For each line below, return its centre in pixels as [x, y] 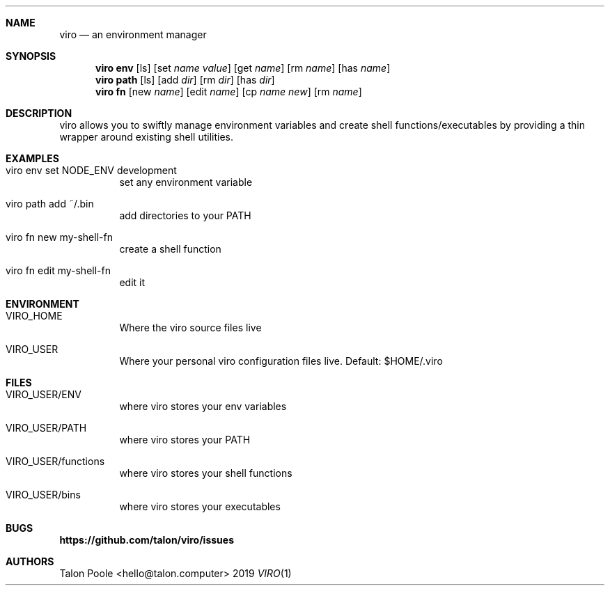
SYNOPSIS [31, 56]
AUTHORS [30, 561]
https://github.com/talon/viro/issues [147, 540]
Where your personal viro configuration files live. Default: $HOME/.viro [281, 361]
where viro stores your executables [200, 506]
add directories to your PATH [185, 215]
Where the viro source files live [190, 328]
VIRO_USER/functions [55, 461]
